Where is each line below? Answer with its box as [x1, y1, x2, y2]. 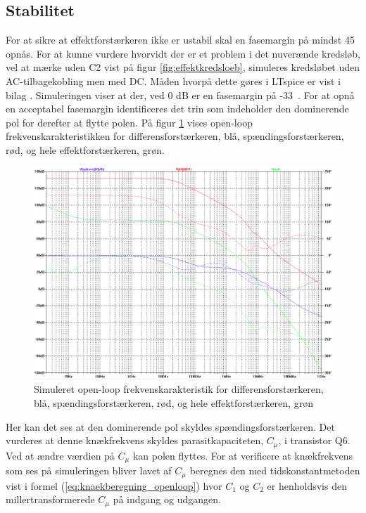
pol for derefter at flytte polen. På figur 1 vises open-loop [6, 115, 253, 129]
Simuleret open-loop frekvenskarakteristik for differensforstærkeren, [34, 382, 324, 396]
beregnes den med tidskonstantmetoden [189, 463, 360, 478]
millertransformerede [6, 492, 95, 507]
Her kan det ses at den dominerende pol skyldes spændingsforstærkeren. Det [6, 419, 335, 434]
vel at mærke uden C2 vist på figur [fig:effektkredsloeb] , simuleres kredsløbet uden [6, 60, 360, 74]
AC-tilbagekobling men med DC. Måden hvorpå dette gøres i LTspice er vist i [6, 73, 341, 88]
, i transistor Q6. [278, 433, 351, 448]
